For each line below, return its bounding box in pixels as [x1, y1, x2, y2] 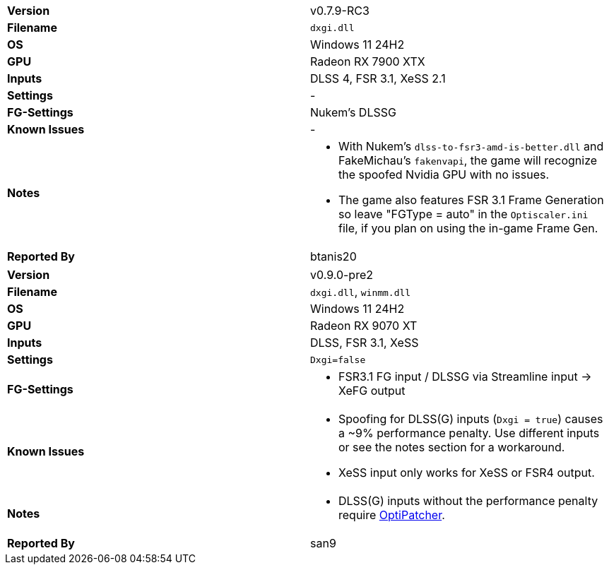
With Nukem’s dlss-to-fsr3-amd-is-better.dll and [338, 139, 604, 153]
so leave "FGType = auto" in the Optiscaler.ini [338, 207, 589, 221]
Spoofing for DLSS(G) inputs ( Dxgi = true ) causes [338, 412, 603, 426]
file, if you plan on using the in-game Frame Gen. [338, 221, 598, 235]
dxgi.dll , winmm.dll [310, 285, 411, 299]
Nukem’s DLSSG [310, 105, 396, 119]
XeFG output [338, 384, 406, 398]
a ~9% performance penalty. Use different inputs [338, 426, 600, 440]
